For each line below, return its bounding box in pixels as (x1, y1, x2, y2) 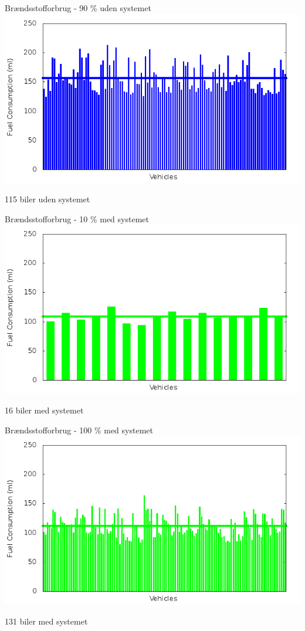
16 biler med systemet (5, 403, 84, 416)
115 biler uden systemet (5, 193, 90, 205)
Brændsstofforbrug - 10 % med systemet (5, 212, 149, 225)
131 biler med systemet (5, 615, 88, 627)
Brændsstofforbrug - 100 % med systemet (5, 423, 153, 436)
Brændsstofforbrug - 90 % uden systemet (5, 2, 151, 13)
